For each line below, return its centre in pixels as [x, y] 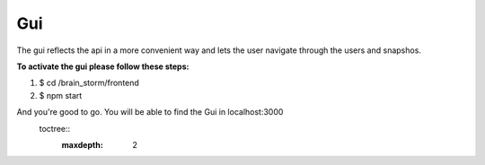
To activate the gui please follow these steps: [103, 66]
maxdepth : [82, 144]
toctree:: [55, 128]
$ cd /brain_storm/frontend [89, 83]
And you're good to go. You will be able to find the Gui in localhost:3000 [150, 112]
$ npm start [61, 95]
